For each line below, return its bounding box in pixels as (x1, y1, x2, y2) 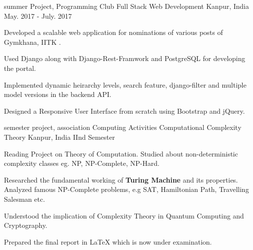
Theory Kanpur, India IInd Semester (4, 131, 115, 142)
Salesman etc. (4, 193, 45, 204)
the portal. (4, 62, 36, 73)
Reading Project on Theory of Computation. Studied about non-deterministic (4, 148, 238, 158)
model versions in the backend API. (4, 89, 112, 99)
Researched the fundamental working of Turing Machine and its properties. (4, 174, 238, 185)
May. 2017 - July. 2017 (4, 10, 72, 21)
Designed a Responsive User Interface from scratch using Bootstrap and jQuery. (4, 105, 245, 116)
